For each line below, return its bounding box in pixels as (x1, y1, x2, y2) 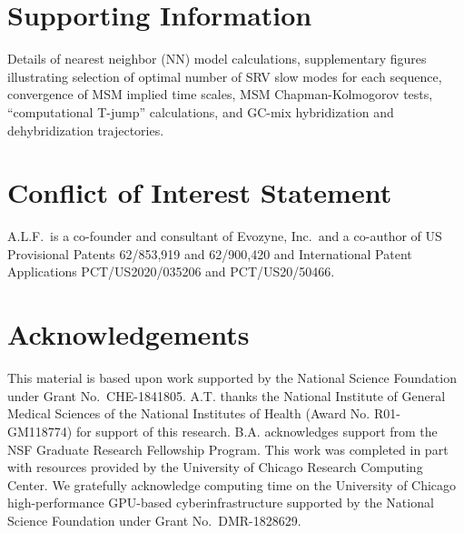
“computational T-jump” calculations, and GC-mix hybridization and (7, 102, 394, 121)
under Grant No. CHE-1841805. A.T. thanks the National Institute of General (7, 386, 446, 405)
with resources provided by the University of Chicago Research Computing (7, 458, 423, 477)
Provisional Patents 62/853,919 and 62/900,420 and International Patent (7, 244, 412, 263)
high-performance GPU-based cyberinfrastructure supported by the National (7, 493, 434, 512)
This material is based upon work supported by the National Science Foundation (7, 368, 457, 387)
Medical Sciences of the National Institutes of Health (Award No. (7, 404, 370, 423)
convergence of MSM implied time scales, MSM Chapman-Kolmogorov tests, (7, 85, 433, 104)
